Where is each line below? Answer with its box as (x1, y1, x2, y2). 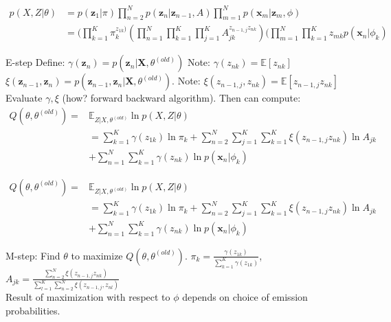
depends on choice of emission (182, 290, 308, 304)
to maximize (71, 248, 123, 262)
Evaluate (5, 91, 43, 105)
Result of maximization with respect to (5, 290, 170, 304)
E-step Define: (5, 55, 65, 69)
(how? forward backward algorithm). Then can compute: (62, 91, 301, 105)
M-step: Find (5, 248, 60, 262)
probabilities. (5, 303, 60, 318)
